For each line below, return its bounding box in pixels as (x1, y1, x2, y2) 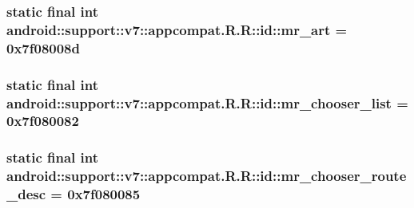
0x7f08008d (6, 37, 80, 57)
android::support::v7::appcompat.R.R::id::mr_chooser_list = (6, 92, 408, 112)
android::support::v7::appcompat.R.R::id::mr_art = (6, 19, 348, 39)
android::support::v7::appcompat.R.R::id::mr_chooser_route (6, 166, 407, 186)
